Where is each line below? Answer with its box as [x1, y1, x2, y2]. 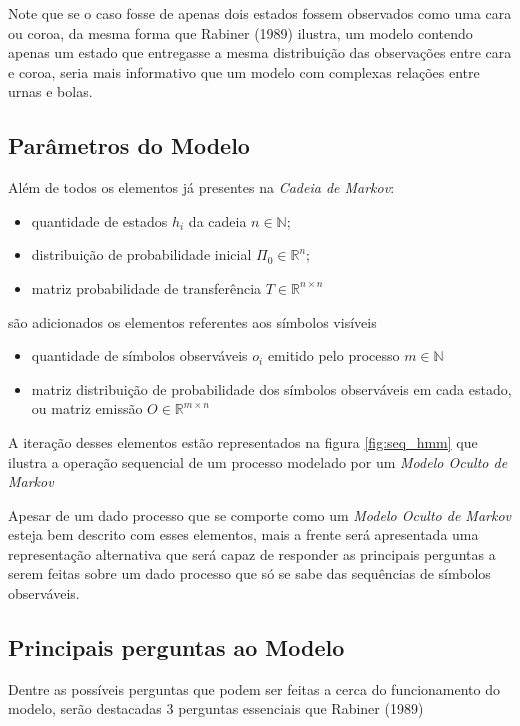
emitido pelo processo [267, 345, 400, 366]
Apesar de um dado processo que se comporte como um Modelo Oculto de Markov [8, 504, 512, 525]
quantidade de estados [31, 210, 168, 231]
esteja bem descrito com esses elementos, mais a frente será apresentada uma [8, 524, 479, 545]
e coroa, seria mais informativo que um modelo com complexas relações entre [8, 61, 480, 82]
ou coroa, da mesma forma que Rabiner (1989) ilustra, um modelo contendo [8, 22, 473, 43]
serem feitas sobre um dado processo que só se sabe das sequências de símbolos [8, 563, 491, 584]
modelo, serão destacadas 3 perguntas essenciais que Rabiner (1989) [8, 698, 424, 719]
